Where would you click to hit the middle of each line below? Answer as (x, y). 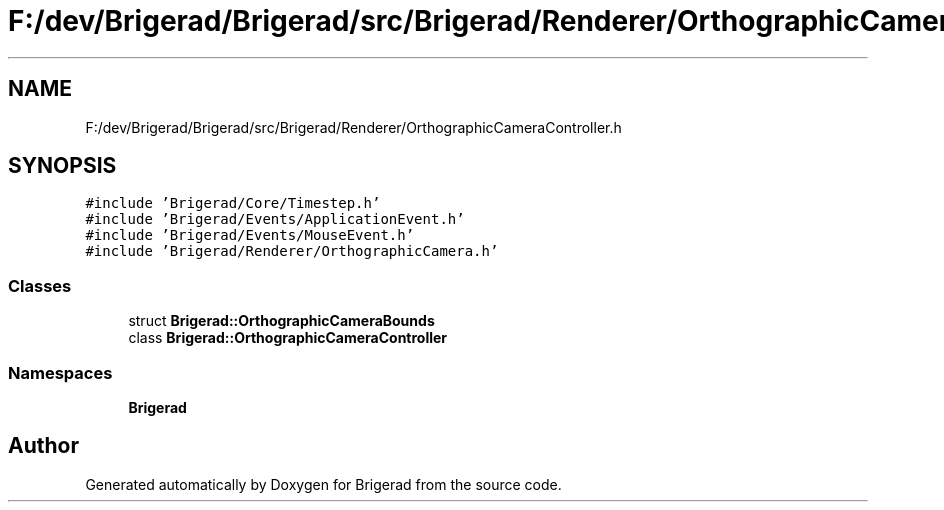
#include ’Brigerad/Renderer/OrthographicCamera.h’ (292, 251)
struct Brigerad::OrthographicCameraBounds (281, 321)
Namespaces (60, 372)
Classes (40, 285)
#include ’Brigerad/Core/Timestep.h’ (233, 203)
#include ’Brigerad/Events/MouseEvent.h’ (250, 235)
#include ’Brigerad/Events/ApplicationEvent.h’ (275, 219)
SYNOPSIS (62, 166)
